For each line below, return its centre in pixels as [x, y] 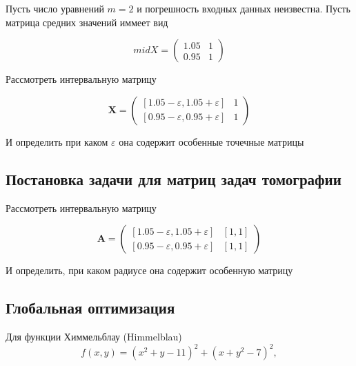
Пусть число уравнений [55, 8]
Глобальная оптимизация [90, 308]
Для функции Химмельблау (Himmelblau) [94, 336]
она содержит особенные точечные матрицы [211, 141]
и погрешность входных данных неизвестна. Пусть [244, 8]
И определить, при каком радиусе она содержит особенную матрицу [149, 270]
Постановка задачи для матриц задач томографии [174, 179]
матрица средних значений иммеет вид [87, 22]
